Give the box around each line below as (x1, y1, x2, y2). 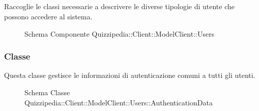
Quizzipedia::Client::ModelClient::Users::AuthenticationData (24, 97, 213, 107)
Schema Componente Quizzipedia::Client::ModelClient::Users (24, 28, 215, 39)
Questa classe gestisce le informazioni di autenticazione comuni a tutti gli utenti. (4, 70, 255, 80)
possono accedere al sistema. (4, 11, 93, 21)
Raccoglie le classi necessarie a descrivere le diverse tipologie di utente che (4, 1, 235, 12)
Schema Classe (24, 87, 70, 97)
